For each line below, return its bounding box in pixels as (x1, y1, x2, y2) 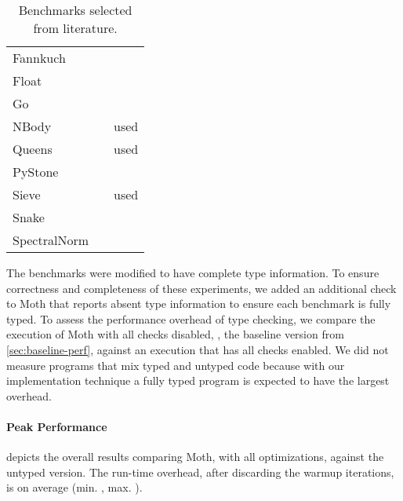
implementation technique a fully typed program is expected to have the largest (6, 372, 390, 389)
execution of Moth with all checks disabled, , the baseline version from (6, 326, 344, 342)
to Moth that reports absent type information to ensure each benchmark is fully (6, 295, 391, 312)
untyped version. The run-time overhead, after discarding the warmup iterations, (6, 463, 394, 480)
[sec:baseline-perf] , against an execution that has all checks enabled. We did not (6, 341, 389, 357)
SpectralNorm (13, 231, 89, 249)
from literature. (33, 19, 118, 37)
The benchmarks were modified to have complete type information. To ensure (6, 265, 379, 280)
